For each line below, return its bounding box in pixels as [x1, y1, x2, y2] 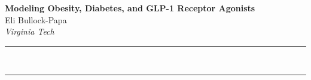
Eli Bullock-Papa [5, 13, 67, 26]
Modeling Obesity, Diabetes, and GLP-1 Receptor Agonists [5, 2, 255, 14]
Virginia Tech [5, 25, 54, 38]
